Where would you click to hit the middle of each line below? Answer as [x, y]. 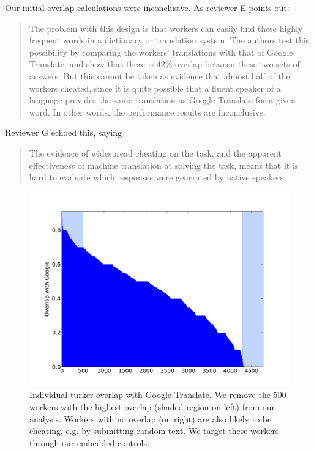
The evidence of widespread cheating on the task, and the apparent [155, 153]
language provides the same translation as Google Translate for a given [162, 100]
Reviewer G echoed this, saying [64, 132]
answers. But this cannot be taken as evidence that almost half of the [159, 75]
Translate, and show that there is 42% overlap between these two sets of [164, 64]
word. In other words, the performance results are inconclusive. [147, 112]
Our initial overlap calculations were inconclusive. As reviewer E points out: [147, 7]
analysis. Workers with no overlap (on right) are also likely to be [151, 418]
